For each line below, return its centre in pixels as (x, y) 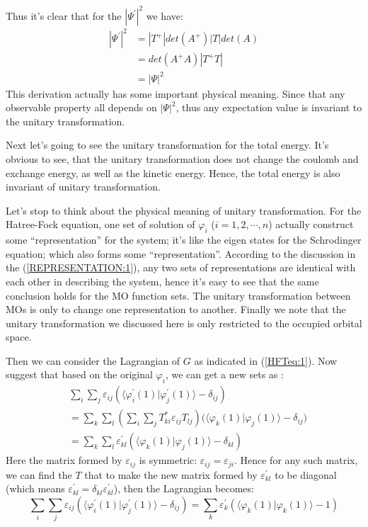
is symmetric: (168, 460)
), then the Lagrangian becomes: (184, 488)
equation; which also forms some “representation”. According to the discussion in (181, 253)
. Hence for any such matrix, (296, 460)
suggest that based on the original (79, 374)
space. (19, 337)
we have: (165, 15)
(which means (35, 488)
